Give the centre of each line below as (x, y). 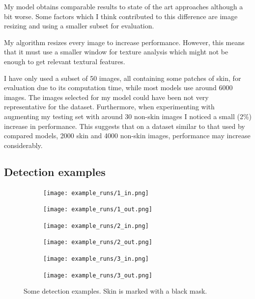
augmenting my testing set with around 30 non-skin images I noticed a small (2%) (128, 116)
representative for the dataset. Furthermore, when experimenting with (109, 107)
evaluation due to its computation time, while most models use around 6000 (118, 87)
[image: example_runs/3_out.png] (98, 275)
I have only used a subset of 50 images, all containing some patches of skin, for (123, 78)
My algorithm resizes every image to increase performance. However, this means (124, 42)
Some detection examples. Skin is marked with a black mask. (115, 291)
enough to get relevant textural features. (65, 61)
